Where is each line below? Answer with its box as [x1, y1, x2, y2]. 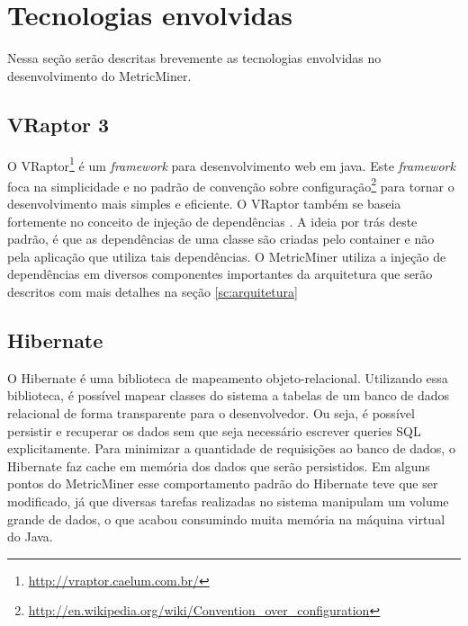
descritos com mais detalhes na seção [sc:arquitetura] [7, 282, 298, 300]
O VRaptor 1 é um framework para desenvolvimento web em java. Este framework [7, 153, 455, 174]
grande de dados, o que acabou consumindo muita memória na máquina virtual [7, 509, 445, 528]
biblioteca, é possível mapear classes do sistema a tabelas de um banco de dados [7, 386, 450, 405]
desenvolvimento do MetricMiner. [7, 66, 192, 85]
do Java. [7, 527, 53, 546]
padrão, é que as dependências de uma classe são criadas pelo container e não [7, 229, 435, 248]
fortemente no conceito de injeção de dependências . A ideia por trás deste [7, 211, 418, 230]
